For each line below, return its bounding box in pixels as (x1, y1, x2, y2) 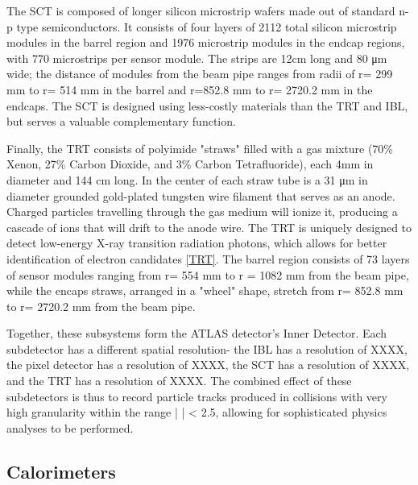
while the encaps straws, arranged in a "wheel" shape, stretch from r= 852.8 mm (6, 282, 404, 299)
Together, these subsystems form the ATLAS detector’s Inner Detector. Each (6, 325, 387, 342)
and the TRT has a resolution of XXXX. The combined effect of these (6, 372, 352, 389)
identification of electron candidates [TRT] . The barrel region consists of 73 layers (6, 250, 410, 267)
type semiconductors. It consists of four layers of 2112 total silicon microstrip (16, 18, 397, 35)
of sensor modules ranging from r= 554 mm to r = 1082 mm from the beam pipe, (6, 266, 409, 283)
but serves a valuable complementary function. (6, 113, 236, 130)
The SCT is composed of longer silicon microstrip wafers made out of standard (6, 2, 395, 19)
